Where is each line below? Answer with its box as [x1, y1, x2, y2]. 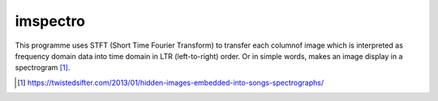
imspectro [15, 12, 85, 30]
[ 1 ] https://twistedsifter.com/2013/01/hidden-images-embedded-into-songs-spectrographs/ [17, 78, 324, 87]
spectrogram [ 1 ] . [15, 63, 71, 73]
